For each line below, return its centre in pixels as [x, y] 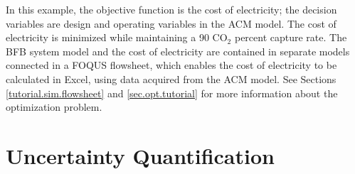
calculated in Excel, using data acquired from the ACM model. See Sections [171, 78]
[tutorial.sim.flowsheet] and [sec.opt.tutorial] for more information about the [172, 93]
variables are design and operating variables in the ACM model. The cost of [171, 23]
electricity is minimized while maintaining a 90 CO [117, 37]
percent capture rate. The [291, 37]
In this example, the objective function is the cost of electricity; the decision [171, 9]
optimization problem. [54, 107]
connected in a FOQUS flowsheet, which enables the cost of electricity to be [171, 65]
